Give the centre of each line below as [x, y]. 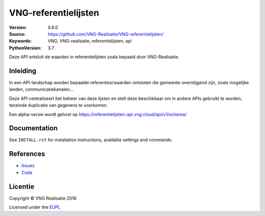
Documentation [33, 128]
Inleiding [23, 71]
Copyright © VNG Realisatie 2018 [43, 198]
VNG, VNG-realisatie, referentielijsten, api [90, 41]
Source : [17, 34]
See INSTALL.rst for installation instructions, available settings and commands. [91, 140]
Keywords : [20, 41]
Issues [28, 166]
